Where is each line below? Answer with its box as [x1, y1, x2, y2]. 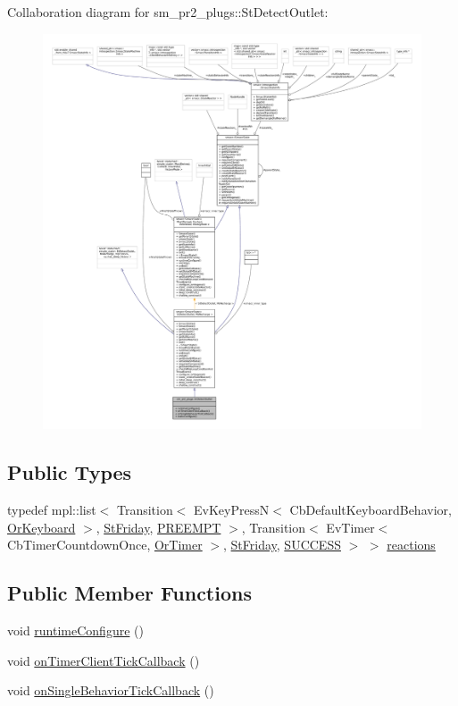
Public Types [7, 458, 132, 486]
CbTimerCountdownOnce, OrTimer [7, 535, 203, 554]
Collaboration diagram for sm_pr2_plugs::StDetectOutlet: [7, 3, 329, 21]
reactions [387, 535, 436, 554]
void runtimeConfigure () [7, 620, 144, 639]
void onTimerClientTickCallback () [7, 651, 200, 669]
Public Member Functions [7, 579, 252, 607]
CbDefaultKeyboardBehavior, [289, 500, 452, 518]
